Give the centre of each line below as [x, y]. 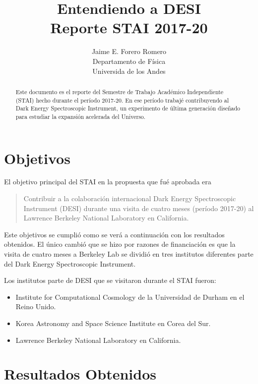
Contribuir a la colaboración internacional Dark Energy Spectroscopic [130, 198]
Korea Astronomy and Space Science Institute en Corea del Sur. [113, 323]
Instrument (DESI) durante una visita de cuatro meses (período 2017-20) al [139, 208]
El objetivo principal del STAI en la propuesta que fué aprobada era [108, 182]
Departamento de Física [129, 61]
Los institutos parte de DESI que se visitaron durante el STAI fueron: [110, 280]
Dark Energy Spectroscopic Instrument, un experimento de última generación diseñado [128, 108]
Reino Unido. [36, 306]
